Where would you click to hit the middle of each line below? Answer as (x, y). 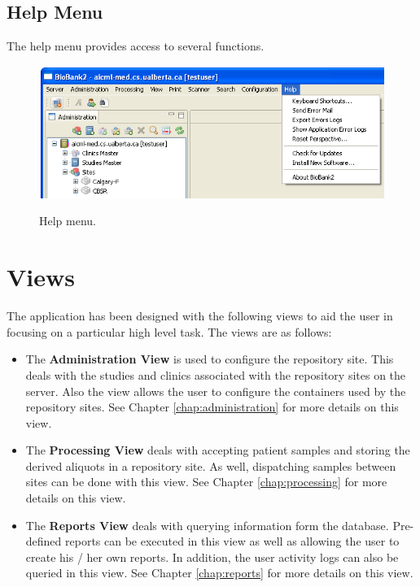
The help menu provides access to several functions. (136, 46)
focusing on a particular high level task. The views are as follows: (169, 331)
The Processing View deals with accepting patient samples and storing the (218, 450)
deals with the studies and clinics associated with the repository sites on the (216, 374)
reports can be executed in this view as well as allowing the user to (232, 541)
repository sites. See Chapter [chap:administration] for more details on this (212, 407)
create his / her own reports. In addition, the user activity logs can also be (212, 557)
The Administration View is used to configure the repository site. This (210, 359)
